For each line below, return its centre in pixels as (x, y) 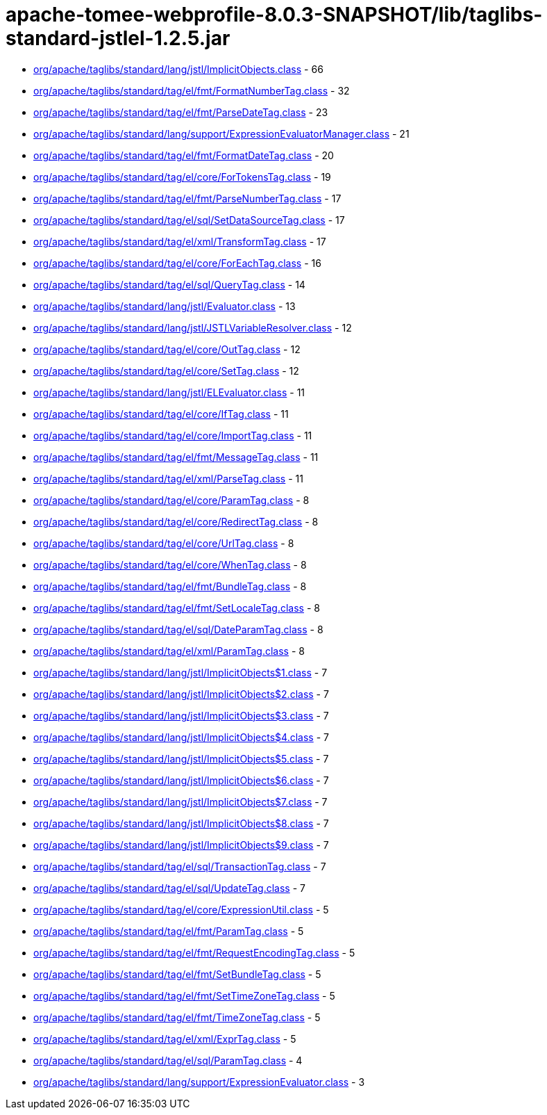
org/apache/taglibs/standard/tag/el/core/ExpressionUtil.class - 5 (181, 909)
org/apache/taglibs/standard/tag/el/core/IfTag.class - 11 (161, 414)
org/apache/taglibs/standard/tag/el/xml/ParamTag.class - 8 (169, 651)
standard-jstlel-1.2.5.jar (118, 38)
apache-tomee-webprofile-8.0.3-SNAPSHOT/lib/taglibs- (274, 15)
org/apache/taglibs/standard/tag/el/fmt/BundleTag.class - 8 (170, 586)
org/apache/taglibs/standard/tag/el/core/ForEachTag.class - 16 (177, 263)
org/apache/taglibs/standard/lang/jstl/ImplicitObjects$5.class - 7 (181, 758)
